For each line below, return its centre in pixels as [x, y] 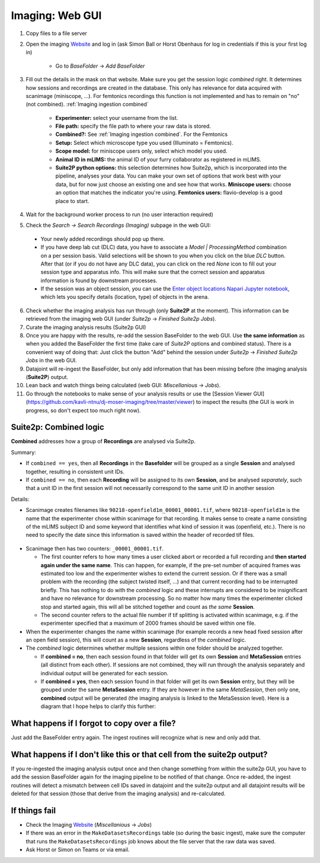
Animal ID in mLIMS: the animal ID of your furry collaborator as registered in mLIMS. [159, 159]
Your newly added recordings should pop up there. [103, 239]
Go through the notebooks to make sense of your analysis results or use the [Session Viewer [139, 393]
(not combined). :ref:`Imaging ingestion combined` [87, 105]
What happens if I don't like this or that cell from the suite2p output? [139, 754]
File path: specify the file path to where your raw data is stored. [133, 126]
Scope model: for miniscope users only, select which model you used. [141, 151]
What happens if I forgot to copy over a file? [93, 723]
